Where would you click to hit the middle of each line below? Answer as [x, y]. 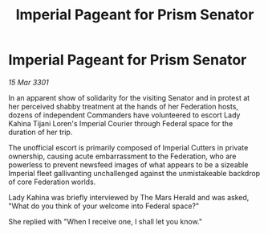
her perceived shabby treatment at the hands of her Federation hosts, [124, 106]
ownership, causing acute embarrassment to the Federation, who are [122, 156]
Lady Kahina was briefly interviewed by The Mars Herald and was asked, [129, 197]
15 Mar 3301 [29, 82]
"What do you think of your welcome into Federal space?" [104, 206]
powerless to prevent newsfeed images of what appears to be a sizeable [128, 164]
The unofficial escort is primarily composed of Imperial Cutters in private [128, 147]
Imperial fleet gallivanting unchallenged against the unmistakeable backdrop [134, 173]
